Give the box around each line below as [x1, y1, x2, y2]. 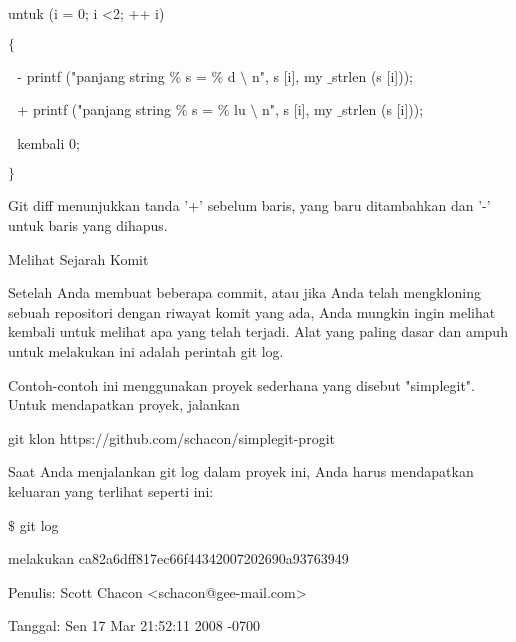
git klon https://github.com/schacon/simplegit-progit [8, 427, 335, 448]
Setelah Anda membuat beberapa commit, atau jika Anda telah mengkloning [8, 282, 481, 303]
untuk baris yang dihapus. [8, 214, 168, 235]
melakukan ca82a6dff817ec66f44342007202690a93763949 [8, 548, 349, 569]
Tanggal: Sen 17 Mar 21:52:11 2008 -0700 [8, 615, 261, 636]
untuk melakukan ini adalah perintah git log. [8, 340, 284, 361]
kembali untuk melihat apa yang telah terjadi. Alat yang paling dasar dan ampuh [8, 321, 508, 342]
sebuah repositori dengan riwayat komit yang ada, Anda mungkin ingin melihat [8, 301, 496, 322]
